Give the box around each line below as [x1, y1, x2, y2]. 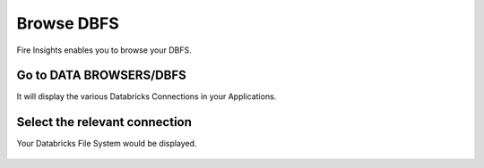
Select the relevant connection [16, 114, 193, 130]
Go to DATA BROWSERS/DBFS [16, 68, 187, 83]
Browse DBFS [16, 13, 120, 33]
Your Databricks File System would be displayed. [16, 139, 197, 149]
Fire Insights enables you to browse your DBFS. [16, 45, 192, 55]
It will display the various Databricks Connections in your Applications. [16, 91, 277, 102]
